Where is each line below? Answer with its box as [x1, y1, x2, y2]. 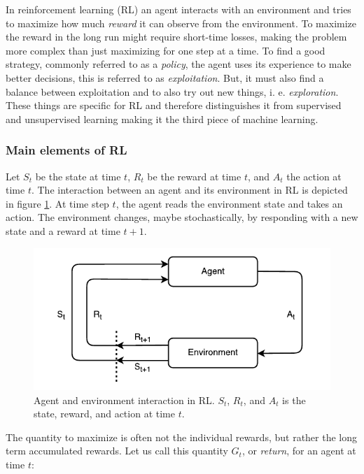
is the [282, 392, 306, 407]
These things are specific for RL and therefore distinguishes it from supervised [6, 98, 342, 113]
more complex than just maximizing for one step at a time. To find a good [6, 43, 325, 57]
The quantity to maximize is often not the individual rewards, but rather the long [6, 429, 358, 444]
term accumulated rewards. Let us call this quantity [6, 443, 228, 458]
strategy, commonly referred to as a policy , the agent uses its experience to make [6, 57, 351, 71]
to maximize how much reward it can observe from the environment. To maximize [6, 15, 357, 30]
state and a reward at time [6, 223, 120, 238]
